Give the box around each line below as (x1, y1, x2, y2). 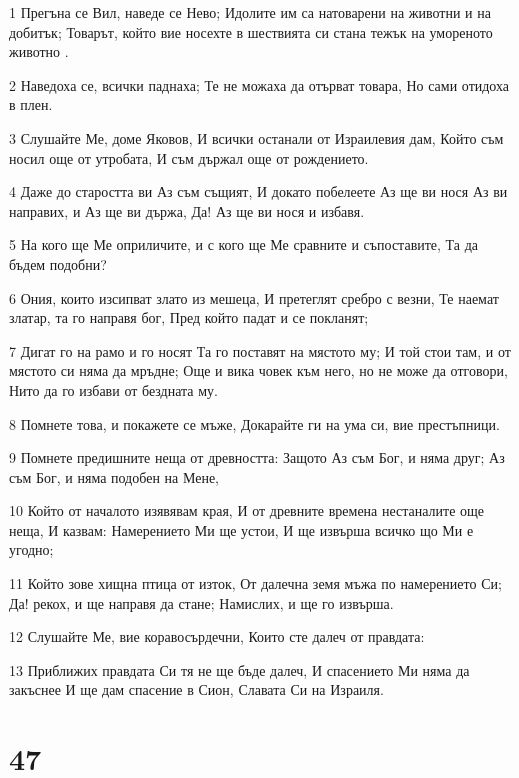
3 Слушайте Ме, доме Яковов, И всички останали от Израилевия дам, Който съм (9, 127, 504, 148)
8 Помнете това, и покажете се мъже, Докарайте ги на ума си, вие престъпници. (9, 413, 500, 434)
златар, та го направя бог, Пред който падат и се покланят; (9, 307, 369, 328)
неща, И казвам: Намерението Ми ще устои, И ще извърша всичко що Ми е (9, 519, 474, 540)
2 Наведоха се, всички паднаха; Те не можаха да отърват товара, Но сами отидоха (9, 74, 510, 95)
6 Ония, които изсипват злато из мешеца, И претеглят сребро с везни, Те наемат (9, 287, 499, 308)
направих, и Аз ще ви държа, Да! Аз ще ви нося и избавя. (9, 200, 365, 221)
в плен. (9, 94, 53, 115)
